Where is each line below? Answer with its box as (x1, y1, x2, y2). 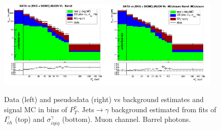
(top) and (15, 114, 45, 124)
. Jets (77, 104, 94, 114)
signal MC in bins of (4, 104, 67, 114)
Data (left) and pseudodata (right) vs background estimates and (4, 94, 204, 105)
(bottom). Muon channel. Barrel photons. (62, 114, 191, 124)
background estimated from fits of (111, 104, 216, 114)
